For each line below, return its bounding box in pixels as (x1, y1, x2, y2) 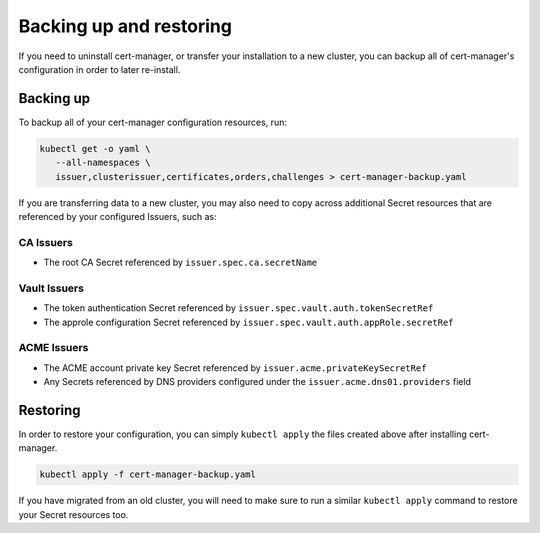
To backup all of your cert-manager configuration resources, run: (18, 116, 287, 128)
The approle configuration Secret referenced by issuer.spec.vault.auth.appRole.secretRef (43, 316, 454, 328)
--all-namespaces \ (55, 157, 151, 169)
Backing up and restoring (18, 15, 232, 37)
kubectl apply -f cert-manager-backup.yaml (39, 469, 257, 480)
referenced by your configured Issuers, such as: (18, 210, 217, 222)
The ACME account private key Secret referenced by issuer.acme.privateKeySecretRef (43, 361, 427, 374)
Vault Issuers (18, 281, 85, 295)
